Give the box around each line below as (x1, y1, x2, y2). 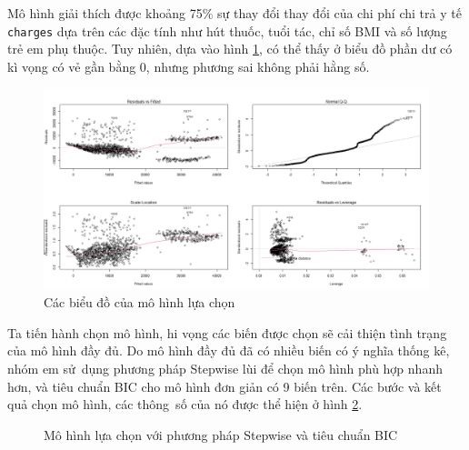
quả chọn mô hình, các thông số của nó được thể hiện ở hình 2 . (7, 395, 363, 414)
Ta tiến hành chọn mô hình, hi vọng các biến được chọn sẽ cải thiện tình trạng (7, 323, 447, 342)
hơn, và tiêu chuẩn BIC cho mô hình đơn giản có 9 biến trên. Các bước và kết (7, 376, 442, 395)
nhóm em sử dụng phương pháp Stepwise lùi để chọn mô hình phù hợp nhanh (7, 358, 443, 377)
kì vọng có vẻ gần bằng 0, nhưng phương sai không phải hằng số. (7, 56, 370, 75)
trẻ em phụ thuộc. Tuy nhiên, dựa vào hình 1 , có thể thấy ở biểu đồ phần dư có (7, 39, 453, 58)
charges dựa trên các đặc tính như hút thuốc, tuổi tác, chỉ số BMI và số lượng (7, 21, 447, 40)
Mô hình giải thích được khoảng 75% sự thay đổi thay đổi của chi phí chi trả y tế (7, 4, 462, 22)
